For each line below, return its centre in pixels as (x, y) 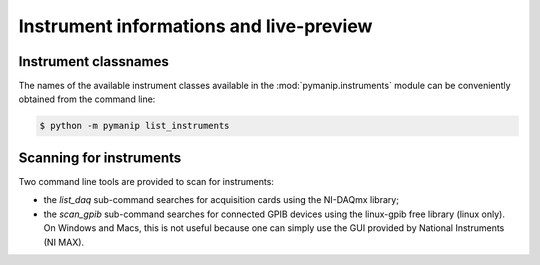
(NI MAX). (64, 242)
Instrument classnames (93, 61)
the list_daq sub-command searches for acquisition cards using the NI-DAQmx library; (221, 200)
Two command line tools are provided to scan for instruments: (146, 181)
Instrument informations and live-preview (195, 26)
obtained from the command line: (87, 99)
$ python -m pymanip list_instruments (134, 126)
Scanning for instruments (100, 157)
